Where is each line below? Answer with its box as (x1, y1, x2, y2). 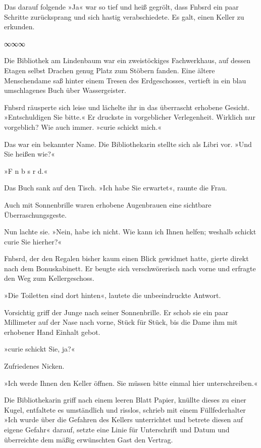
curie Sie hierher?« (4, 236, 62, 246)
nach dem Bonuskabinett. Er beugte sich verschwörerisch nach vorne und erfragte (4, 263, 256, 273)
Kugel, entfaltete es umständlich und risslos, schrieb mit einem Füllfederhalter (4, 404, 246, 415)
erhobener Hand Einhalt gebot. (4, 326, 100, 337)
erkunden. (4, 21, 35, 32)
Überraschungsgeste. (4, 209, 67, 220)
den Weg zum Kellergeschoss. (4, 273, 94, 283)
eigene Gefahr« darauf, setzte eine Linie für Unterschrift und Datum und (4, 424, 230, 434)
